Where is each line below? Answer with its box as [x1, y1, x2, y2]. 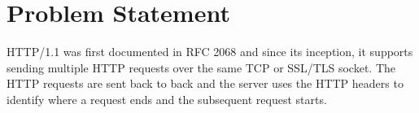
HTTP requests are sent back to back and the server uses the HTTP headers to [7, 75, 404, 92]
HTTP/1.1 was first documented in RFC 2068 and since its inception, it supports [7, 43, 413, 60]
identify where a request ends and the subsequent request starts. [7, 90, 327, 107]
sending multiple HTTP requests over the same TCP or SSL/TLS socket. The [7, 59, 396, 76]
